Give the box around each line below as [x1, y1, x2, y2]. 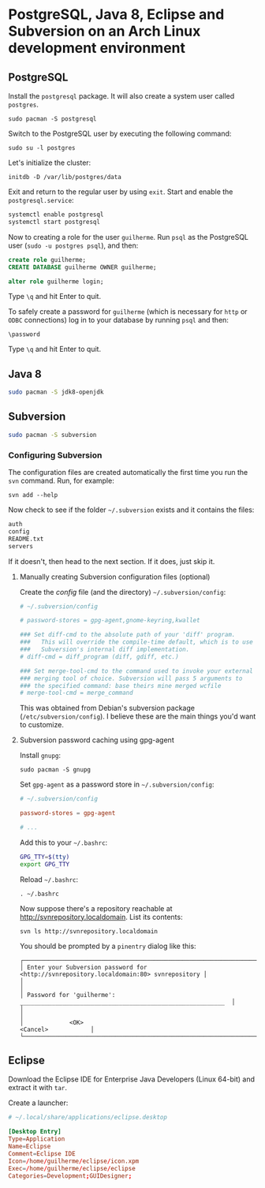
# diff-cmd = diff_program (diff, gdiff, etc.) [19, 652, 179, 660]
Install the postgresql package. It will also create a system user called [8, 92, 235, 100]
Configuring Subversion [8, 450, 103, 461]
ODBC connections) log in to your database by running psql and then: [8, 316, 229, 325]
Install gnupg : [19, 751, 62, 760]
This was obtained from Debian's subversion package [19, 704, 196, 713]
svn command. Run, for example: [8, 476, 114, 486]
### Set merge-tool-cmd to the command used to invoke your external [19, 667, 254, 675]
